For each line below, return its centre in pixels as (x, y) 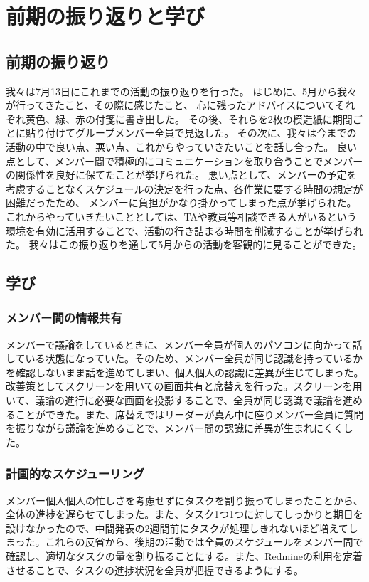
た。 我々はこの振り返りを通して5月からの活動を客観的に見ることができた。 (184, 244)
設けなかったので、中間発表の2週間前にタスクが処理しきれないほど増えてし (182, 528)
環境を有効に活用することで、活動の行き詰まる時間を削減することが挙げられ (185, 230)
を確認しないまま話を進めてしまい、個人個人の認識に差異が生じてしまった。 (185, 372)
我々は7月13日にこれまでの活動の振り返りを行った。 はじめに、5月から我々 (181, 91)
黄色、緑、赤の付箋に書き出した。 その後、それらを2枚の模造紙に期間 (189, 118)
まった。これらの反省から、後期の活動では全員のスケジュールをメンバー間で (184, 542)
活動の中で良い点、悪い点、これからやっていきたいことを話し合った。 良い (181, 146)
